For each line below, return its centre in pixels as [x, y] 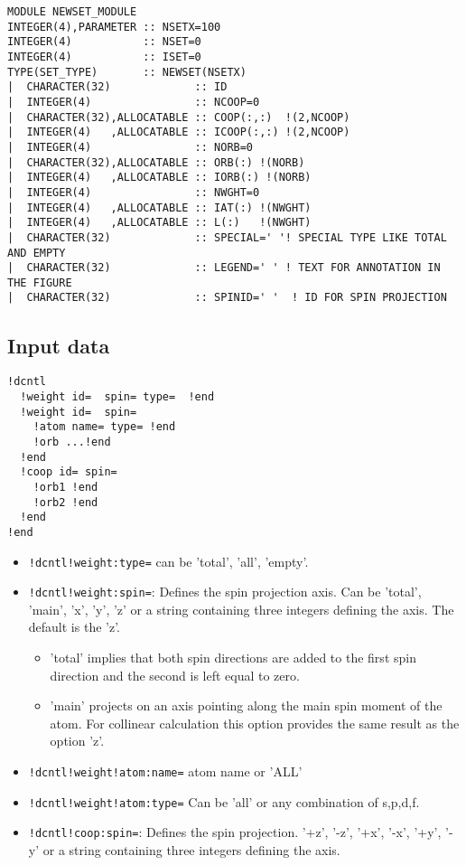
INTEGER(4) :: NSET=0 [104, 42]
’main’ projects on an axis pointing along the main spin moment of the [246, 705]
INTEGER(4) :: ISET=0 [104, 56]
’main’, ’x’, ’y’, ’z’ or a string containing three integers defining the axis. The [241, 609]
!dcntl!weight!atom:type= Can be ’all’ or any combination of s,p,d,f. [224, 801]
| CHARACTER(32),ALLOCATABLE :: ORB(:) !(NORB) [156, 162]
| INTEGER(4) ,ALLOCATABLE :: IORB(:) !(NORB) [159, 178]
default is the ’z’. [74, 627]
